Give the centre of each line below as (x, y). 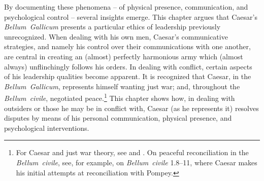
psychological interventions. (47, 128)
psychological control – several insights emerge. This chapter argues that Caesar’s (131, 16)
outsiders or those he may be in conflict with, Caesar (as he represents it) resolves (131, 108)
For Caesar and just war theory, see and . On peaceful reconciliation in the (132, 152)
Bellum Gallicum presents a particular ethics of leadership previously (112, 27)
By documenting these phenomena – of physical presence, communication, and (126, 7)
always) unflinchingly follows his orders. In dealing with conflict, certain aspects (128, 66)
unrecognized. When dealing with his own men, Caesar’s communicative (116, 36)
